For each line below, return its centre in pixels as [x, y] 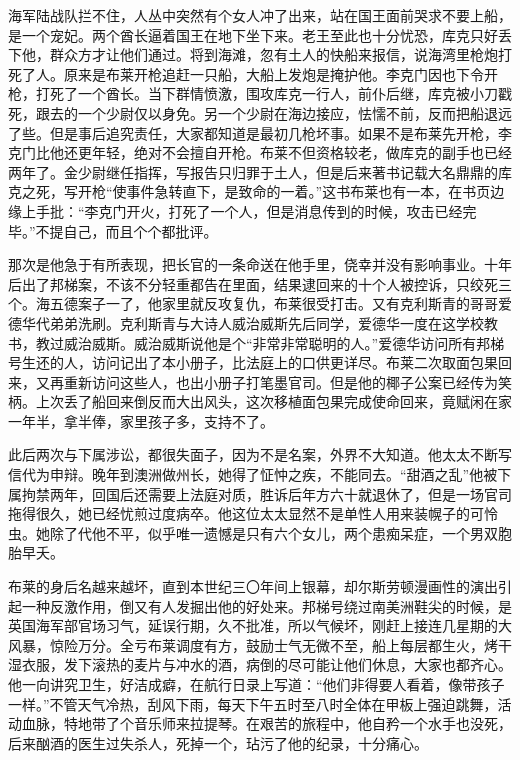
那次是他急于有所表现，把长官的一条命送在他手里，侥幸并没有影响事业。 [246, 264]
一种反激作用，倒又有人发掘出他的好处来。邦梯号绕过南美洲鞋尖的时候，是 [266, 605]
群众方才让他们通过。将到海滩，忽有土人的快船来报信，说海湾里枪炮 [273, 54]
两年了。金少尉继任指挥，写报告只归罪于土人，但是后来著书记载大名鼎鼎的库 [260, 171]
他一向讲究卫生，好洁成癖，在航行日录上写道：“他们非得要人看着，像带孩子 [256, 684]
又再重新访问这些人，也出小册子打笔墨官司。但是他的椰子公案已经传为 [266, 381]
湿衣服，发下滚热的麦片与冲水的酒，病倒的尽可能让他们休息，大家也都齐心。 [260, 664]
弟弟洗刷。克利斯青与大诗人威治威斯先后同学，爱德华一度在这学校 [266, 322]
